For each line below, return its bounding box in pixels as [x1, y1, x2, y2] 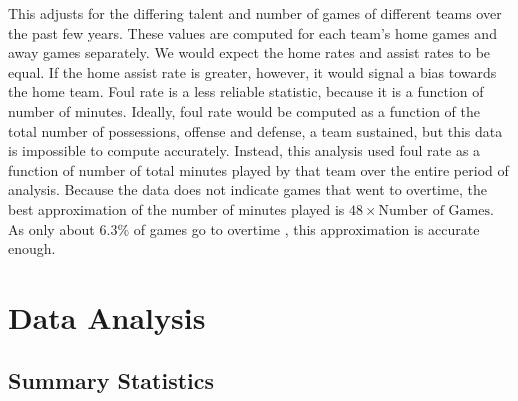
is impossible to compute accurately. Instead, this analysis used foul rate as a [8, 140, 481, 161]
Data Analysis [8, 296, 206, 337]
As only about [8, 218, 95, 239]
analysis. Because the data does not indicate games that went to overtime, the [8, 179, 487, 200]
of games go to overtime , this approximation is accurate [133, 218, 480, 239]
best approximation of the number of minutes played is [8, 198, 345, 219]
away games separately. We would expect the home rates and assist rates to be [8, 42, 491, 63]
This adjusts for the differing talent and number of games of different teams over [8, 3, 502, 23]
